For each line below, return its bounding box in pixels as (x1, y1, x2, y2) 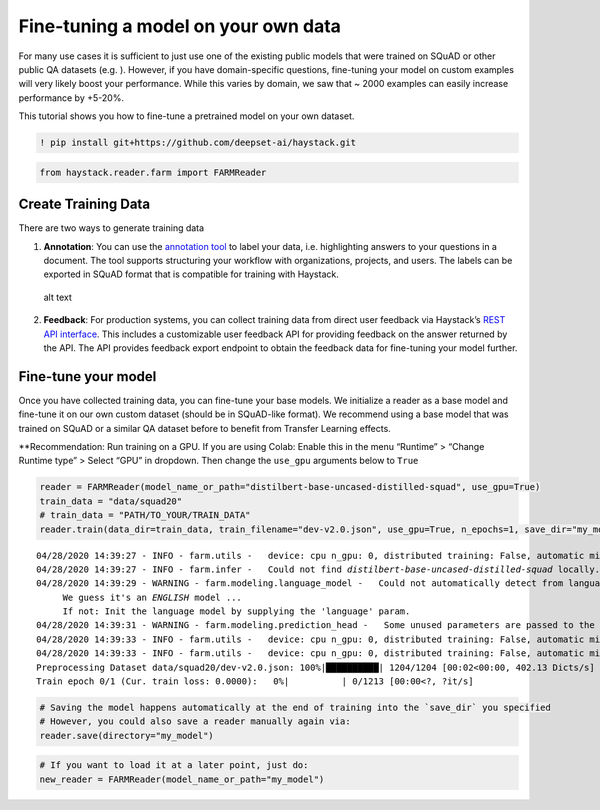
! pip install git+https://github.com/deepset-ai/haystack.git (39, 137, 357, 149)
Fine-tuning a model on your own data (18, 15, 342, 37)
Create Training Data (18, 196, 150, 213)
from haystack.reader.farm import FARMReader (39, 166, 267, 178)
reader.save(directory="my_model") (39, 730, 214, 741)
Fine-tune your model (18, 368, 157, 385)
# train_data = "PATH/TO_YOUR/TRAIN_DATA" (39, 510, 251, 521)
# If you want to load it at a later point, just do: (39, 760, 309, 771)
